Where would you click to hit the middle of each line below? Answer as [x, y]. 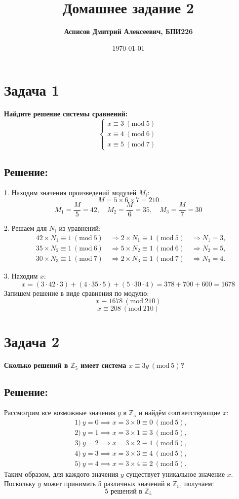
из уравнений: [80, 228]
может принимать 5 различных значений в [107, 483]
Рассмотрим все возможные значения [60, 412]
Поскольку [20, 483]
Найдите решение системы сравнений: [66, 114]
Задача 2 [32, 341]
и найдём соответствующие [179, 412]
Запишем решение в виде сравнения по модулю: [77, 293]
